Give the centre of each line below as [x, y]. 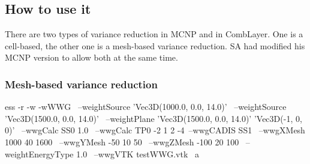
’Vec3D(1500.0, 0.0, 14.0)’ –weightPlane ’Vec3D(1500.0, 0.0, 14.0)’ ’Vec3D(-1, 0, [154, 118]
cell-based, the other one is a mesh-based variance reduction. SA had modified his [155, 45]
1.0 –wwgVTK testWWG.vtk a [138, 153]
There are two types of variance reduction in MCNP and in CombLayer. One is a [154, 34]
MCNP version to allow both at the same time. [91, 57]
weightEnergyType [39, 153]
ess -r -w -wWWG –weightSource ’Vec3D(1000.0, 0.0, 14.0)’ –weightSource [146, 107]
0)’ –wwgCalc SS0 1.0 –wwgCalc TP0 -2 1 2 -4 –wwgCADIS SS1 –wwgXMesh [155, 130]
